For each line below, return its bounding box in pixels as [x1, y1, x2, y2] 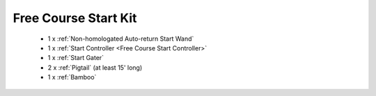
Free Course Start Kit [13, 10, 137, 26]
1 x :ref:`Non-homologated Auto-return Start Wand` [47, 35, 194, 43]
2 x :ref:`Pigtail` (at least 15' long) [47, 63, 143, 72]
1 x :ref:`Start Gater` [47, 54, 104, 62]
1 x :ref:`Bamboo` [47, 73, 97, 81]
